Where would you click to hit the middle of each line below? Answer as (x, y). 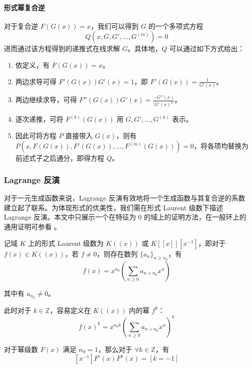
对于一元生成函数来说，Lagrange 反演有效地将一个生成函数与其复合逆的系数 (125, 198)
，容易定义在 (70, 310)
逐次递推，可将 (39, 119)
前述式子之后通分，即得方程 (60, 158)
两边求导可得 (36, 81)
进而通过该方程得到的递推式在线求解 (62, 48)
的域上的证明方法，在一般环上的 (195, 217)
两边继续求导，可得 (46, 100)
